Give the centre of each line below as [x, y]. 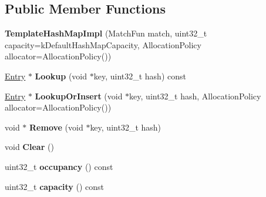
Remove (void [56, 127]
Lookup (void [61, 76]
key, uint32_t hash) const [140, 76]
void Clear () [29, 147]
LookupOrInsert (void [79, 96]
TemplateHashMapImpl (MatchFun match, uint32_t [106, 33]
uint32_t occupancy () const [59, 166]
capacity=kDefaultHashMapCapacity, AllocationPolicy [103, 44]
